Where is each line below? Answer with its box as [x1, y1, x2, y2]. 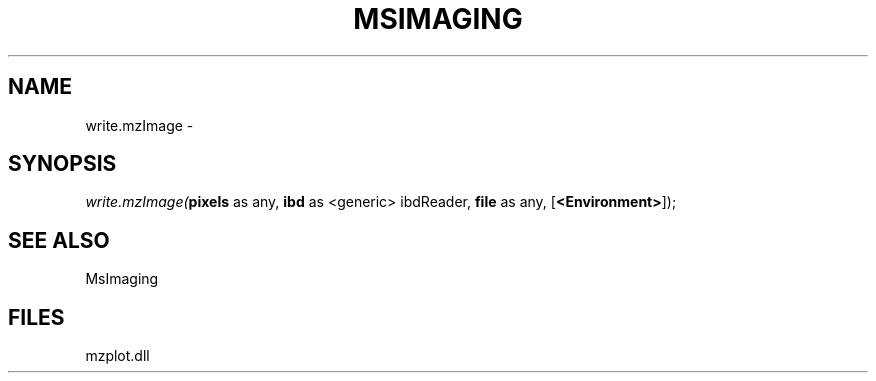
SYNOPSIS [8, 151, 117, 177]
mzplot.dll [85, 347, 150, 365]
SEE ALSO [8, 227, 110, 253]
